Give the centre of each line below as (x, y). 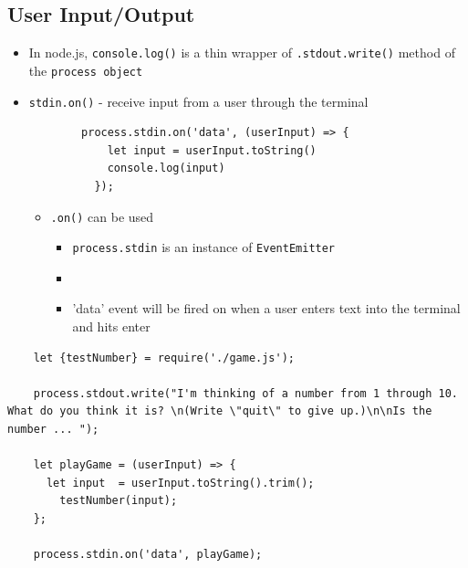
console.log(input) (166, 168)
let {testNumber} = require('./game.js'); (164, 358)
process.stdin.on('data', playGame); (148, 555)
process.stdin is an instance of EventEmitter (204, 247)
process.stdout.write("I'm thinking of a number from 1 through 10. (245, 393)
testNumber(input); (119, 501)
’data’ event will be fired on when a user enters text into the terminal (266, 308)
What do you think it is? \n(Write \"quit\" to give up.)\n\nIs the (220, 411)
